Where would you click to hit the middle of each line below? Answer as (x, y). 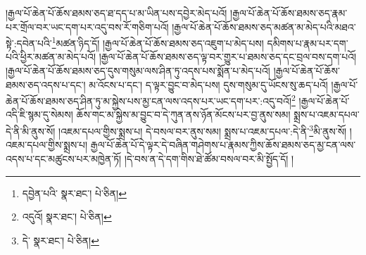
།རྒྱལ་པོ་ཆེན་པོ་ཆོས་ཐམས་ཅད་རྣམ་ (289, 13)
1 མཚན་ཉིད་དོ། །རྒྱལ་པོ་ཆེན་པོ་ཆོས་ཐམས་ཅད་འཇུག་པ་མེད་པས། (158, 42)
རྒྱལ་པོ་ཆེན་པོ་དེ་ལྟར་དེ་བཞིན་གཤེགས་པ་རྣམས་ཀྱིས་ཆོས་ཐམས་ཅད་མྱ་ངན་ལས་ (223, 145)
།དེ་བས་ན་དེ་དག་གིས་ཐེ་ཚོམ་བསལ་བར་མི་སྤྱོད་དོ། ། (209, 158)
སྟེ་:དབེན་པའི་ (29, 43)
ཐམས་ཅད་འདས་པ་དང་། (46, 84)
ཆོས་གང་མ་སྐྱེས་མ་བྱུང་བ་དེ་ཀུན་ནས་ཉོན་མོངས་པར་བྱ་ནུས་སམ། (183, 114)
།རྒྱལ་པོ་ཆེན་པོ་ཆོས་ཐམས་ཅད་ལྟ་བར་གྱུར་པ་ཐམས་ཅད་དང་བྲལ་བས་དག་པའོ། (228, 57)
